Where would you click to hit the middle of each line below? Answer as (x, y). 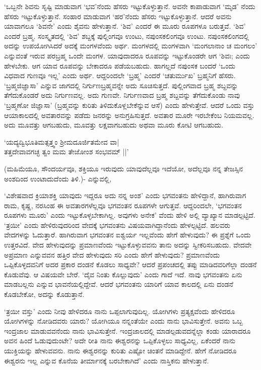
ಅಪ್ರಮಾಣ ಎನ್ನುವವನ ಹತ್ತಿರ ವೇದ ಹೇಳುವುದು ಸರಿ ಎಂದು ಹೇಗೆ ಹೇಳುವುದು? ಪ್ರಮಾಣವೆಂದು (112, 254)
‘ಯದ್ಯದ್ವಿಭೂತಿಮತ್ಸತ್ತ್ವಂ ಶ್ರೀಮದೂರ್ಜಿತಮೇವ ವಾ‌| (62, 141)
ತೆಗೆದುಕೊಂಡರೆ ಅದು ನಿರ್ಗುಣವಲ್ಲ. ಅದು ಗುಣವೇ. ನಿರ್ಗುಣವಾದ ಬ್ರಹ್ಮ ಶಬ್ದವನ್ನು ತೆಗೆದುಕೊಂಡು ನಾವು (122, 95)
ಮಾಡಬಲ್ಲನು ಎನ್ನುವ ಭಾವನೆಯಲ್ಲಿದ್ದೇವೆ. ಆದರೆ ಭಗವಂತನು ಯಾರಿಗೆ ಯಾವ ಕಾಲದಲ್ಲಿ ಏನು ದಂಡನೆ (119, 284)
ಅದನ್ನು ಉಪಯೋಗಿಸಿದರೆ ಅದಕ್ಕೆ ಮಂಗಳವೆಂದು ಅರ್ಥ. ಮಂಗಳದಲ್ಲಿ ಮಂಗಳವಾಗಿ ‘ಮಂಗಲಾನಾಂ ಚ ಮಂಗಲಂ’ (131, 46)
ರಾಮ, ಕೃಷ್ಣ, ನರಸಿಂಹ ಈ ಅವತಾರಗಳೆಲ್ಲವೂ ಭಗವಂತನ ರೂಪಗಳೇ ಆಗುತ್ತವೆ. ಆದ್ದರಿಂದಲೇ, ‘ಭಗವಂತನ (123, 205)
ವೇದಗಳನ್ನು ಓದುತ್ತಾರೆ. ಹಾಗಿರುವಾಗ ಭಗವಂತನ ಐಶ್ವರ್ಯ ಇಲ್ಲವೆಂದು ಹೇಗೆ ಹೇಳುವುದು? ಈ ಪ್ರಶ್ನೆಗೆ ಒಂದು (127, 235)
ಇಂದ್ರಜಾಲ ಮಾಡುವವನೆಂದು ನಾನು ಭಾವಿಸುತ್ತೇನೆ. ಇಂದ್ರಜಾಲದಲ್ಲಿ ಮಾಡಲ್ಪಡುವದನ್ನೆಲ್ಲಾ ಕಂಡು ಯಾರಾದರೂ (127, 330)
